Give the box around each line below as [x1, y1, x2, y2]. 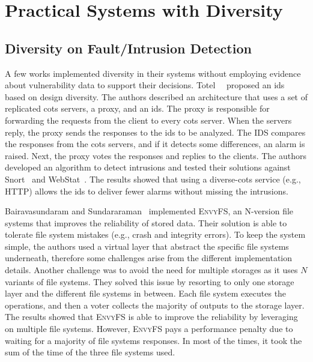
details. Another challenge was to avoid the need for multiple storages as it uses [5, 264, 298, 276]
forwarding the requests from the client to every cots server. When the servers [5, 113, 292, 126]
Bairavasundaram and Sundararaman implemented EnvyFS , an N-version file [5, 205, 294, 217]
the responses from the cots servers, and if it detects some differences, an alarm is [5, 137, 305, 150]
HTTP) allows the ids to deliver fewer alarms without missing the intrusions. [5, 184, 288, 197]
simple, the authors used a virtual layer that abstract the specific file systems [5, 240, 289, 252]
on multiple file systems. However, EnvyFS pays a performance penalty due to [5, 322, 293, 335]
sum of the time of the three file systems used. [5, 346, 175, 358]
